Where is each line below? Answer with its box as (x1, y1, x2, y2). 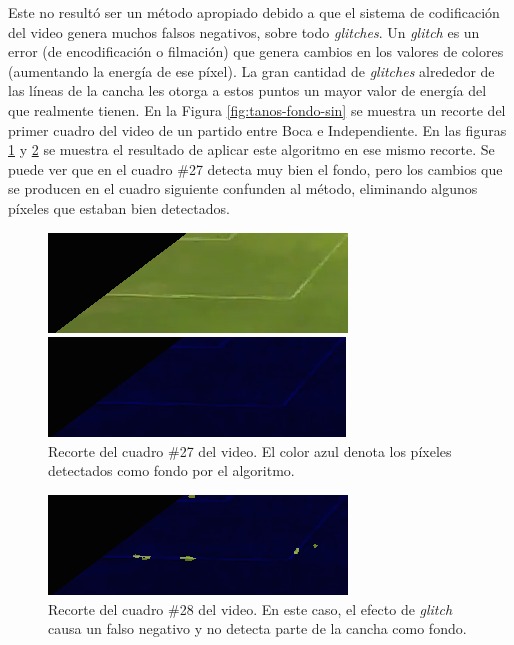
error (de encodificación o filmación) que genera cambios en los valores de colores (8, 41, 504, 62)
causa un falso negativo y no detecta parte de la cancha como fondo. (48, 618, 467, 639)
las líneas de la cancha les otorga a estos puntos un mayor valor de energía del (8, 80, 487, 101)
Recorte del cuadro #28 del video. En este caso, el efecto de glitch (48, 598, 453, 619)
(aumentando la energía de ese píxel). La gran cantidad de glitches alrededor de (8, 60, 495, 81)
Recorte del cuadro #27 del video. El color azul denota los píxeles (48, 440, 452, 461)
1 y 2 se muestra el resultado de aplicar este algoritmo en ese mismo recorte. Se (8, 139, 495, 160)
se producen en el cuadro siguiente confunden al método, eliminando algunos (8, 178, 478, 199)
